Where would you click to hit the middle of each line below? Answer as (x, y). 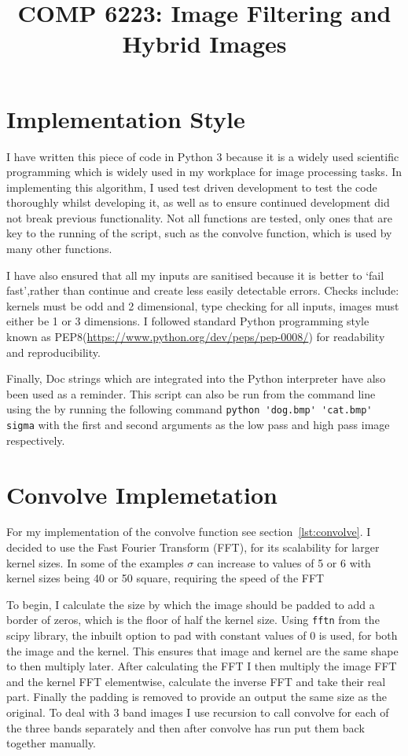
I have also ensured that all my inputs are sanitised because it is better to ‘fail (195, 275)
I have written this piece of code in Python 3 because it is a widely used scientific (203, 156)
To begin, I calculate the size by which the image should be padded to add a (191, 604)
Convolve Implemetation (142, 494)
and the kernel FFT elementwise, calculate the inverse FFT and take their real (196, 681)
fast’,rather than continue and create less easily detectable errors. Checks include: (203, 290)
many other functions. (59, 249)
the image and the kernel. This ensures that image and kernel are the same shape (202, 650)
